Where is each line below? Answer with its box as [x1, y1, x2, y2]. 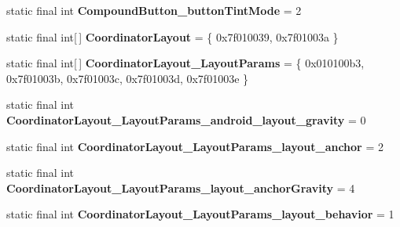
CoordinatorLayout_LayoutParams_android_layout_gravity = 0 [6, 111, 366, 128]
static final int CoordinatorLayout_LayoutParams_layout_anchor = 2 [6, 138, 383, 154]
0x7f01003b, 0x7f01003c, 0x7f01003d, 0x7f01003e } [6, 70, 249, 86]
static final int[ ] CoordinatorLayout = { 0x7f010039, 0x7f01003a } [6, 28, 339, 45]
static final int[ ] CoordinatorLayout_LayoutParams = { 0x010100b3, [6, 55, 365, 71]
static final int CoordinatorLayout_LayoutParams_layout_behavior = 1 [6, 206, 394, 222]
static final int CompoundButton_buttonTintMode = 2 [6, 2, 302, 18]
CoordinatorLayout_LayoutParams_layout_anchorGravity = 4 [6, 179, 355, 196]
